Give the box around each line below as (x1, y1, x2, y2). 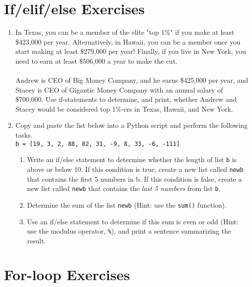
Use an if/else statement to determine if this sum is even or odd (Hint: (27, 216, 239, 226)
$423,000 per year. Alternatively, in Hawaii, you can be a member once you (15, 36, 241, 47)
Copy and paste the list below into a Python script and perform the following (15, 120, 248, 130)
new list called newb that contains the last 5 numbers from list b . (27, 183, 221, 193)
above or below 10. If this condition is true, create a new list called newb (27, 164, 244, 174)
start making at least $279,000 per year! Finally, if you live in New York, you (15, 46, 246, 56)
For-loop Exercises (4, 264, 130, 284)
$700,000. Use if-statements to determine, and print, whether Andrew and (15, 94, 237, 104)
